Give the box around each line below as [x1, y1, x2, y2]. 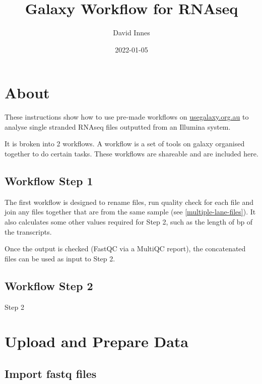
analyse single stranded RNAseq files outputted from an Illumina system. [5, 121, 231, 132]
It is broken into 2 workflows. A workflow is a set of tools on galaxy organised [5, 138, 245, 149]
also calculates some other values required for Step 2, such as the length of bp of [5, 216, 253, 227]
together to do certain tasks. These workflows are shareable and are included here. [5, 148, 258, 159]
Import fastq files [5, 365, 97, 381]
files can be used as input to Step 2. [5, 253, 115, 263]
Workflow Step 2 [5, 278, 93, 293]
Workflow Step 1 [5, 173, 93, 189]
